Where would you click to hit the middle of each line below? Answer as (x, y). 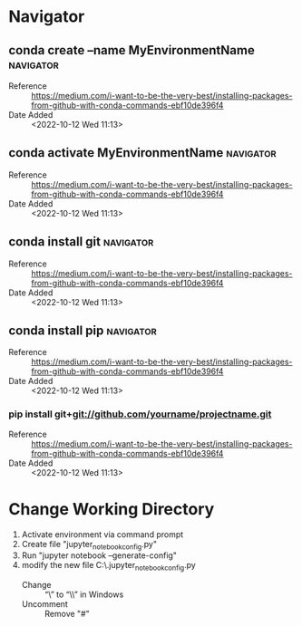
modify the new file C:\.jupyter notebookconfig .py (108, 566)
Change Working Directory (112, 509)
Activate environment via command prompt (102, 534)
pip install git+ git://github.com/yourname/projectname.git (140, 414)
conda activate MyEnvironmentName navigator (143, 153)
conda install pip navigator (83, 331)
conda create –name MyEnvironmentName (132, 50)
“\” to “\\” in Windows (84, 594)
